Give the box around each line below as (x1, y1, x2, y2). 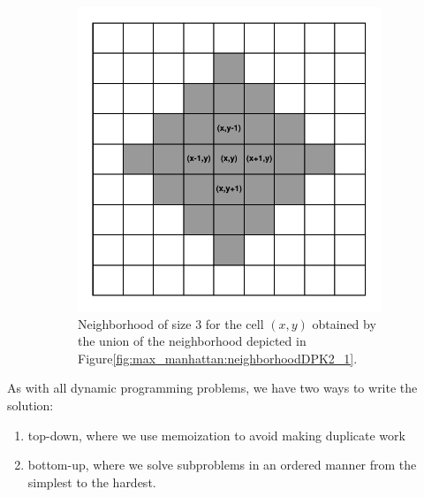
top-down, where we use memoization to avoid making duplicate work (27, 425, 405, 444)
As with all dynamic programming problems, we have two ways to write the (7, 378, 418, 397)
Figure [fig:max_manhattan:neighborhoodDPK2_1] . (78, 348, 358, 367)
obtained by (312, 314, 376, 333)
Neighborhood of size (78, 314, 192, 333)
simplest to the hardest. (27, 472, 156, 491)
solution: (7, 395, 54, 414)
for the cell (205, 314, 264, 333)
